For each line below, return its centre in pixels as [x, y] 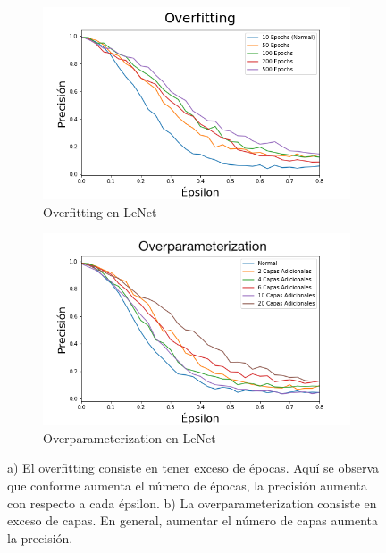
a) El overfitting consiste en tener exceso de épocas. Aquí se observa [193, 468]
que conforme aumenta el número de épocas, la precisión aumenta [187, 485]
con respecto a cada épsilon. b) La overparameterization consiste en [192, 503]
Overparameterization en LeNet [130, 437]
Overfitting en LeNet [100, 211]
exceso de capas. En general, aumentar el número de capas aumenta [193, 520]
